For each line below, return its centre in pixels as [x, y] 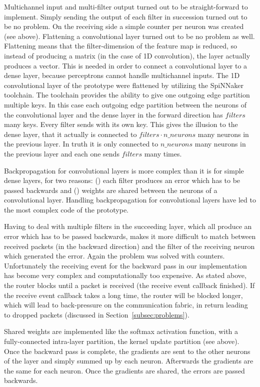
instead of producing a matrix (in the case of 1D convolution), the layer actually [127, 55]
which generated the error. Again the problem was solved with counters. [114, 256]
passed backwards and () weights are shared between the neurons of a [111, 190]
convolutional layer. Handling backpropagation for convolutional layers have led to [130, 200]
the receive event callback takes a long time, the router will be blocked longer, [123, 295]
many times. [163, 153]
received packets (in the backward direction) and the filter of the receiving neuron [129, 246]
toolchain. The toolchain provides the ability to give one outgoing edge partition [127, 95]
